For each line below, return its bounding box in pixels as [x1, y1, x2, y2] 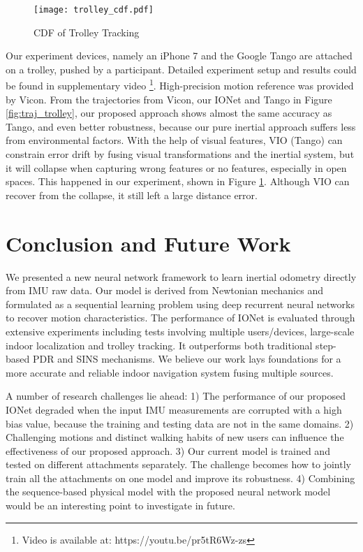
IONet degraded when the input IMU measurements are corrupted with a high [6, 402, 342, 416]
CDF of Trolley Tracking [34, 24, 140, 39]
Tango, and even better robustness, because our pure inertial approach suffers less [6, 119, 356, 133]
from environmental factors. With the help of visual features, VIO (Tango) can [6, 133, 343, 147]
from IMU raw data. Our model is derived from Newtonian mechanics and [6, 283, 323, 298]
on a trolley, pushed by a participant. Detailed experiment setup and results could [6, 61, 357, 76]
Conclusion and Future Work [6, 228, 291, 257]
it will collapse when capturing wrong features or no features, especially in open [6, 160, 347, 175]
